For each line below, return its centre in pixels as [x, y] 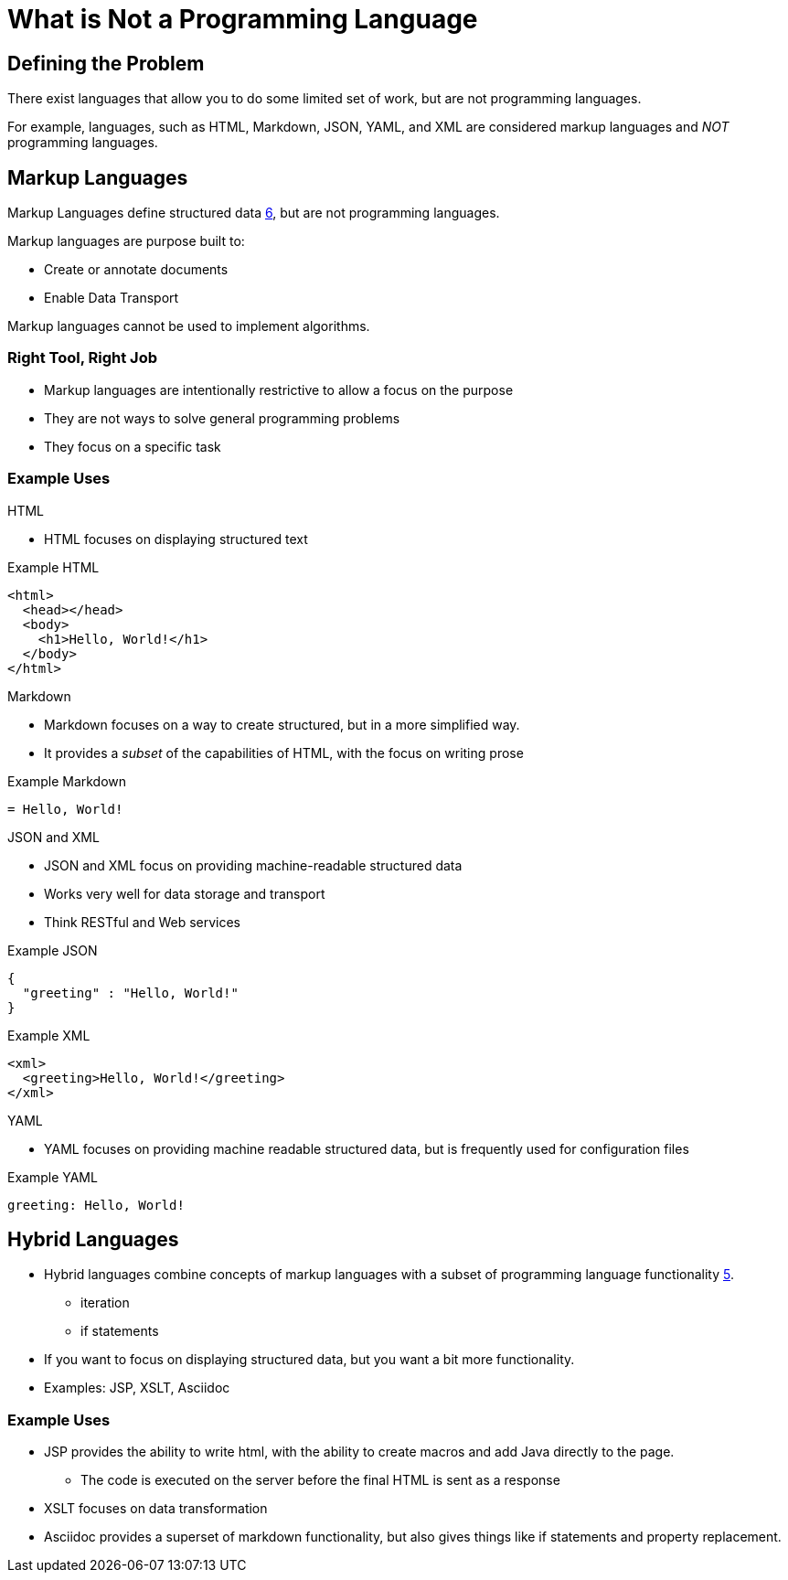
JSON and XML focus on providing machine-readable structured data [253, 865]
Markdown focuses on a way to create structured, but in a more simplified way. [282, 724]
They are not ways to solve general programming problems [222, 418]
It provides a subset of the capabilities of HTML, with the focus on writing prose [284, 753]
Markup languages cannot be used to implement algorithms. [189, 326]
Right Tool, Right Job [83, 358]
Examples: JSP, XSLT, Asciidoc [137, 1388]
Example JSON [53, 950]
